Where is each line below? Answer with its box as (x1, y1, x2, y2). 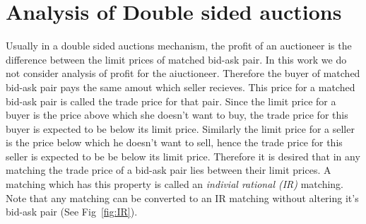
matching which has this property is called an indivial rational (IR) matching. (6, 177, 343, 191)
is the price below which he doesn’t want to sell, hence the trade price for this (6, 135, 343, 150)
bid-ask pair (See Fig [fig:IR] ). (6, 204, 138, 219)
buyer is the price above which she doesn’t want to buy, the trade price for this (6, 107, 348, 122)
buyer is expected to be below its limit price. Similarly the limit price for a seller (6, 121, 355, 136)
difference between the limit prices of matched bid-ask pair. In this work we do (6, 52, 347, 66)
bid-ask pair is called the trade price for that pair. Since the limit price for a (6, 93, 336, 108)
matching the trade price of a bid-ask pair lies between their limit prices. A (6, 163, 331, 177)
